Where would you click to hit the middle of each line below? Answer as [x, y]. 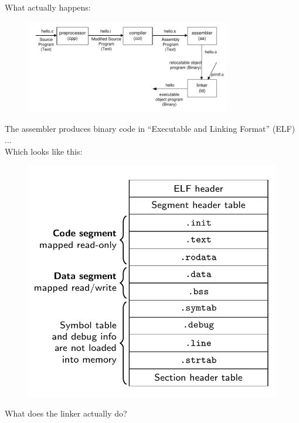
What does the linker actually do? [66, 413]
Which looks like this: [44, 151]
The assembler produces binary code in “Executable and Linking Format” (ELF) [150, 128]
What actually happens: [48, 7]
